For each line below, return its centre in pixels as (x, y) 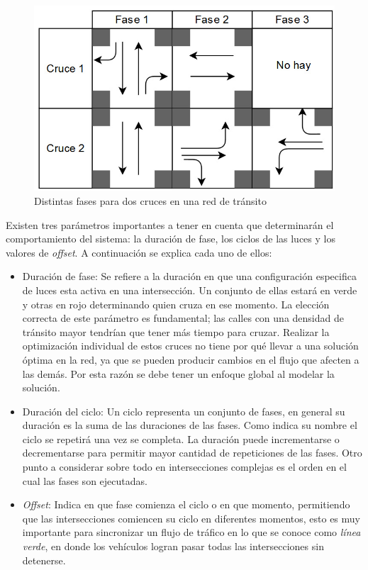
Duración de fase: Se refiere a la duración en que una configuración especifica (189, 276)
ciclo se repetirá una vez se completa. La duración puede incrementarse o (181, 438)
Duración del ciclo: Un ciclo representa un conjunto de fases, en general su (184, 411)
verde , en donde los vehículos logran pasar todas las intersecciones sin (173, 546)
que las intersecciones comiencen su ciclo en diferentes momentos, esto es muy (191, 518)
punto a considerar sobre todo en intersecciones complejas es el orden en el (184, 467)
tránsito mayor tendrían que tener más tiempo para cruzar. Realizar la (176, 331)
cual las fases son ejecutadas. (85, 480)
